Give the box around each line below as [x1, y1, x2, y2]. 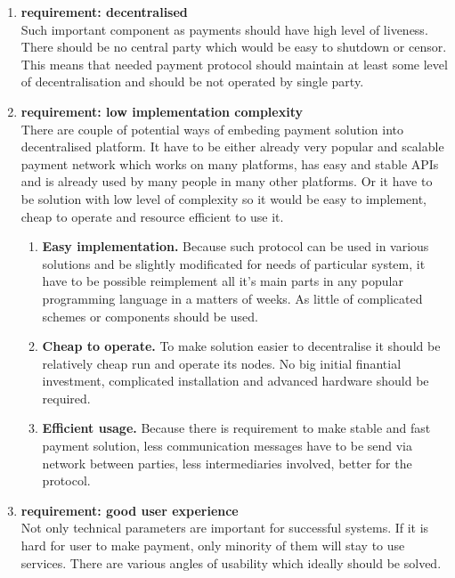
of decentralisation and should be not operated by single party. [20, 72, 364, 91]
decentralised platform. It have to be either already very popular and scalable [20, 137, 444, 156]
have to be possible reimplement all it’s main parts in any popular [42, 272, 403, 290]
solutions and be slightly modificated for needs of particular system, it [42, 254, 426, 273]
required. [42, 388, 91, 407]
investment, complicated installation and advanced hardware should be [42, 371, 429, 390]
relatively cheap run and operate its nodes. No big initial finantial [42, 354, 402, 372]
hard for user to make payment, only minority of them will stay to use [20, 536, 405, 555]
